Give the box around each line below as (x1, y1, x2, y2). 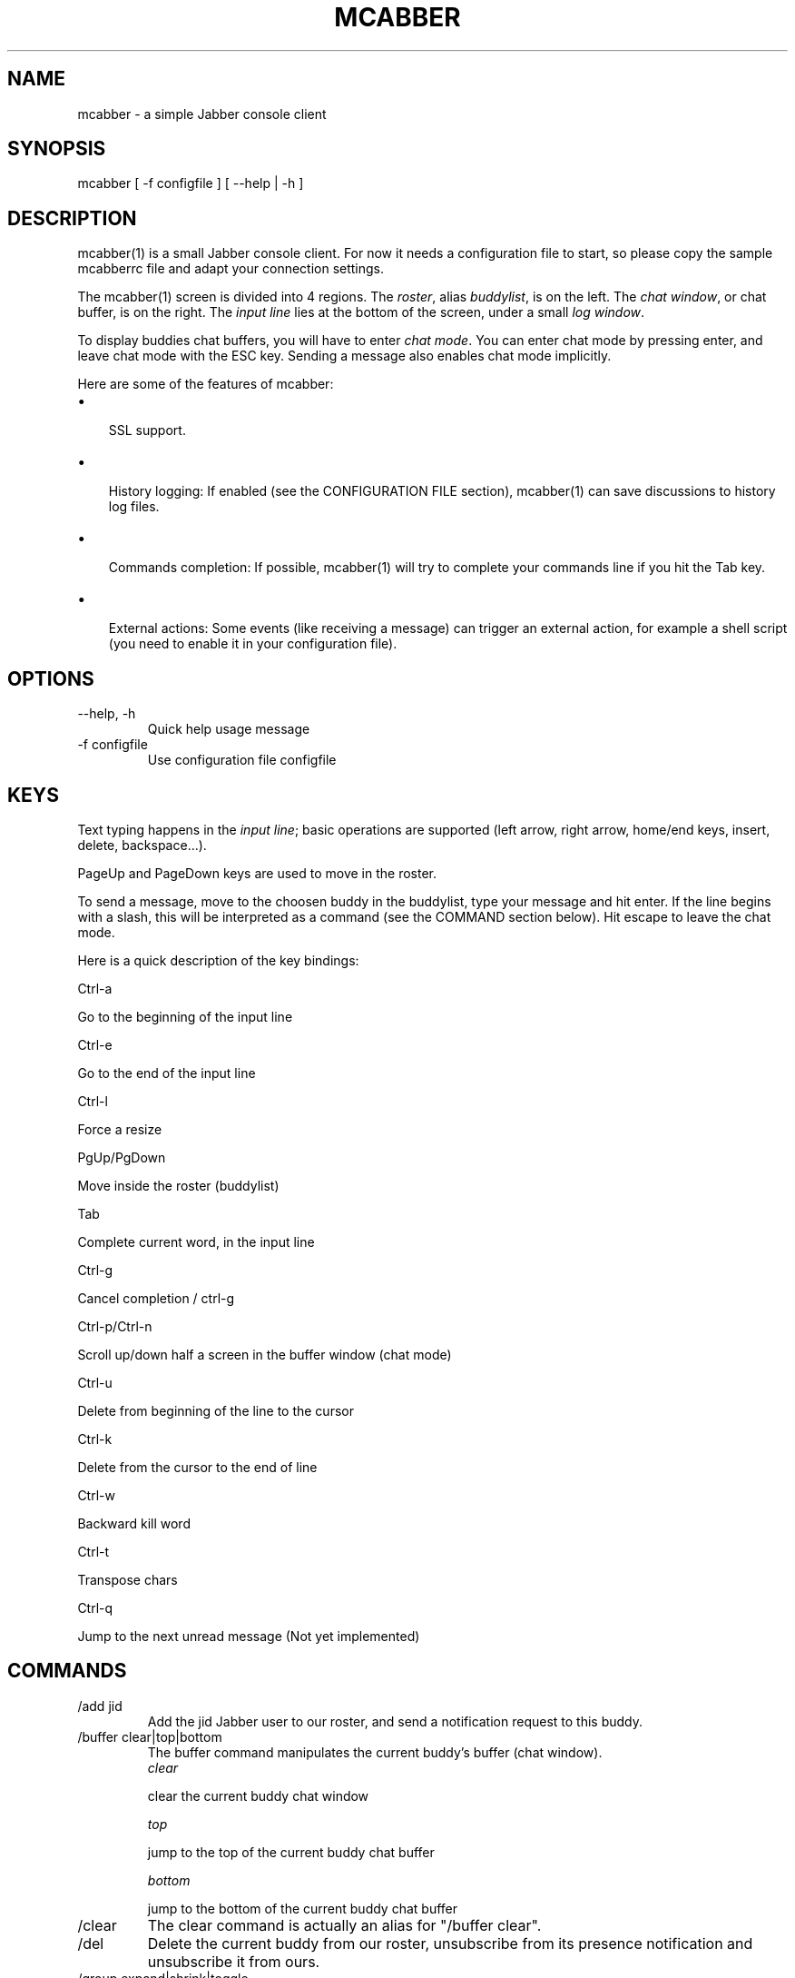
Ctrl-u (77, 1374, 113, 1390)
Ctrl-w (77, 1487, 115, 1503)
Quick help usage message (147, 721, 310, 737)
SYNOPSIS (7, 137, 106, 161)
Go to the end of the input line (77, 1064, 256, 1081)
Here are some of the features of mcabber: (77, 376, 334, 392)
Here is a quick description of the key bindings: (77, 952, 359, 968)
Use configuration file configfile (147, 752, 337, 768)
